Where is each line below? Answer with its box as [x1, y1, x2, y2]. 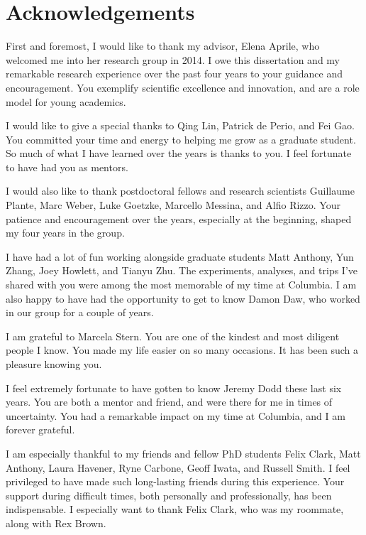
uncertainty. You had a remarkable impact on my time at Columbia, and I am [6, 408, 345, 423]
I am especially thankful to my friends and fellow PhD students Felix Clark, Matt [6, 445, 361, 460]
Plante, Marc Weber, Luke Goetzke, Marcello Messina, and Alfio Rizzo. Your [6, 198, 340, 212]
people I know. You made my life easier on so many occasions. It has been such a [6, 342, 359, 357]
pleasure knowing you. [6, 357, 102, 371]
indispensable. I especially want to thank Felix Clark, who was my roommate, [6, 502, 344, 517]
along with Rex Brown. [6, 515, 106, 530]
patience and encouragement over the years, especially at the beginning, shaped [6, 211, 352, 226]
